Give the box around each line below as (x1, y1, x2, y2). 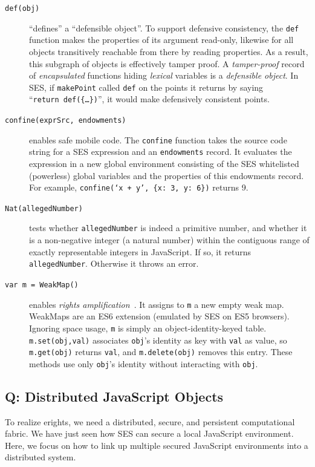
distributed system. (5, 451, 76, 463)
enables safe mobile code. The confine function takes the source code (29, 133, 287, 146)
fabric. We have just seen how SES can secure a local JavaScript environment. (5, 427, 294, 440)
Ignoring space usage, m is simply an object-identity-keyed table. (29, 321, 267, 334)
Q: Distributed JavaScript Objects (5, 387, 224, 405)
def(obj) (5, 4, 40, 13)
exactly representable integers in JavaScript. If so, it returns (29, 245, 252, 258)
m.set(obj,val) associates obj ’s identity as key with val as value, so (29, 333, 287, 346)
